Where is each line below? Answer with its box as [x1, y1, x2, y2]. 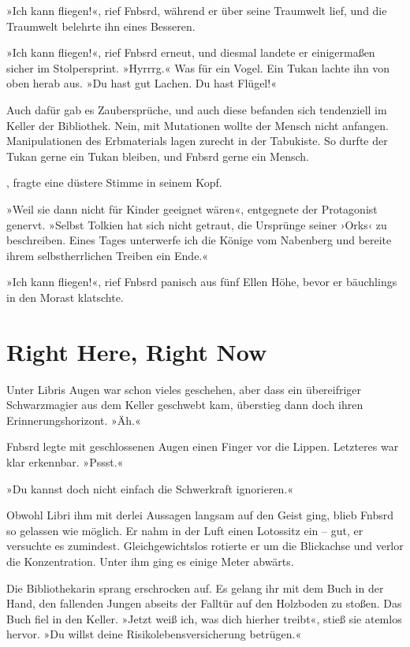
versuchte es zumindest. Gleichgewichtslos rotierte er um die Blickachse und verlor [6, 537, 404, 554]
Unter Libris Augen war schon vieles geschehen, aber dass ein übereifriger [6, 381, 362, 397]
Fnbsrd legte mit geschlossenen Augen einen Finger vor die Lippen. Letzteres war [6, 438, 399, 455]
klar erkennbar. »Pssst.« [6, 454, 124, 470]
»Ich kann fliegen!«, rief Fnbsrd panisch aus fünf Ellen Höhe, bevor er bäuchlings [6, 273, 397, 290]
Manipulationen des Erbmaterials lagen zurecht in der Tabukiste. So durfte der [6, 132, 388, 149]
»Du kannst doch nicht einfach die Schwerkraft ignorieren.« [6, 480, 294, 496]
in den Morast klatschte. [6, 288, 124, 305]
